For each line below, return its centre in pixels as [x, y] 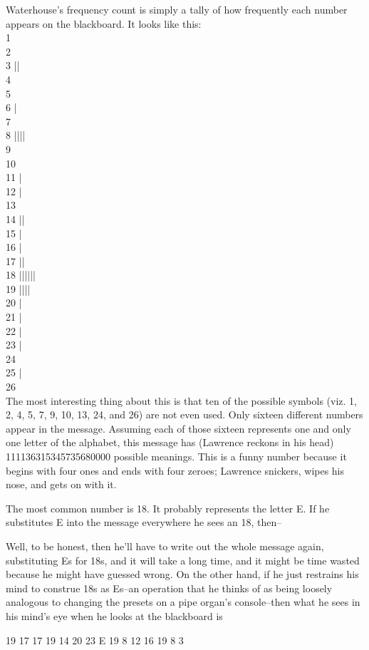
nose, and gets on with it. [61, 484]
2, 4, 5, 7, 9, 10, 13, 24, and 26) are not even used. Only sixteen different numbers [184, 414]
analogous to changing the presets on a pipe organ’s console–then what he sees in [183, 602]
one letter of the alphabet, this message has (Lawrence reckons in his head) [170, 442]
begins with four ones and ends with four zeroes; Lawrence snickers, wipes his [175, 470]
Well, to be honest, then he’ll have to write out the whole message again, [165, 546]
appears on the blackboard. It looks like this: [104, 23]
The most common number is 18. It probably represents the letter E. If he [168, 508]
